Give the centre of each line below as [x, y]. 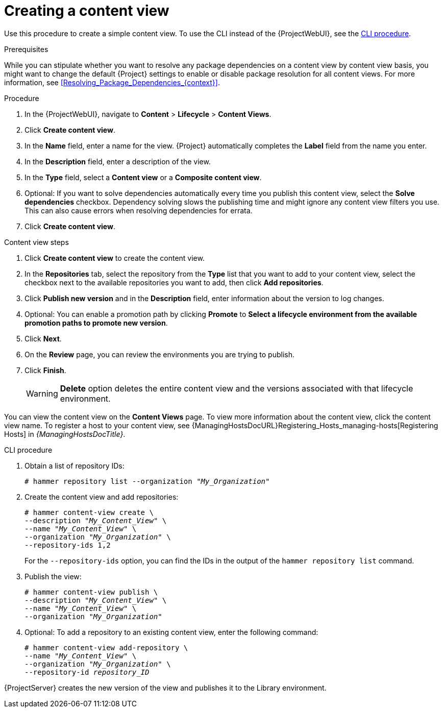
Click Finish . [45, 370]
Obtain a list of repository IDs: [75, 465]
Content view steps [36, 242]
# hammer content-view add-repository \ [106, 647]
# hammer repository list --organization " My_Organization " [147, 481]
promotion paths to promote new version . [96, 323]
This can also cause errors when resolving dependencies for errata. [139, 210]
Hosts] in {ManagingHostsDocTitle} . [65, 434]
